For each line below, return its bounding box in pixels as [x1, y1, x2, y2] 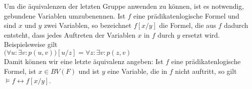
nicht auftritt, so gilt [175, 66, 237, 76]
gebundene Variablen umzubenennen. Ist [4, 10, 126, 21]
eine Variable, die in [107, 66, 167, 76]
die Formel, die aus [159, 20, 216, 30]
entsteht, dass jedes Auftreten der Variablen [4, 29, 136, 40]
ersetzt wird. [182, 29, 220, 40]
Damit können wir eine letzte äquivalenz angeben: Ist [4, 56, 163, 66]
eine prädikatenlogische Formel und [133, 10, 240, 21]
